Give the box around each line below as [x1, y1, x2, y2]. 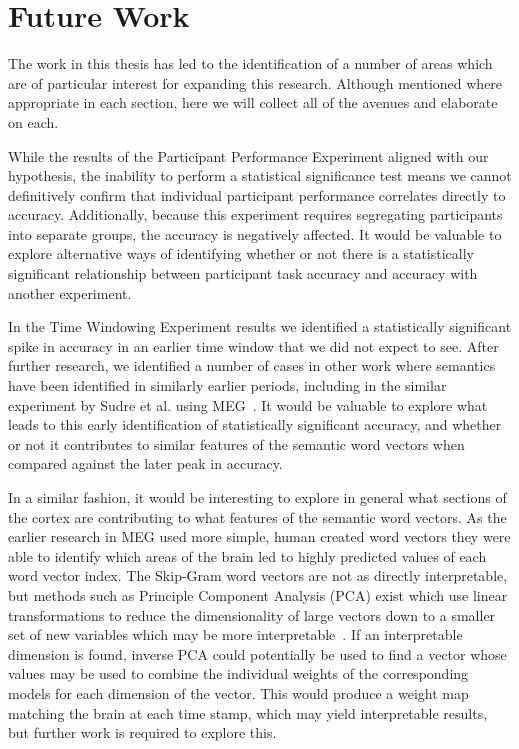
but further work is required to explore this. [8, 722, 277, 743]
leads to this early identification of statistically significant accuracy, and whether [8, 414, 502, 435]
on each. [8, 111, 59, 132]
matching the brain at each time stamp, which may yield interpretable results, [8, 702, 488, 723]
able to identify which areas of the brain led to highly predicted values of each [8, 545, 487, 566]
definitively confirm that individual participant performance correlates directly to [8, 184, 506, 205]
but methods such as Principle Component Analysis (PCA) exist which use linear [8, 584, 508, 605]
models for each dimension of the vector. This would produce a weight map [8, 682, 469, 703]
